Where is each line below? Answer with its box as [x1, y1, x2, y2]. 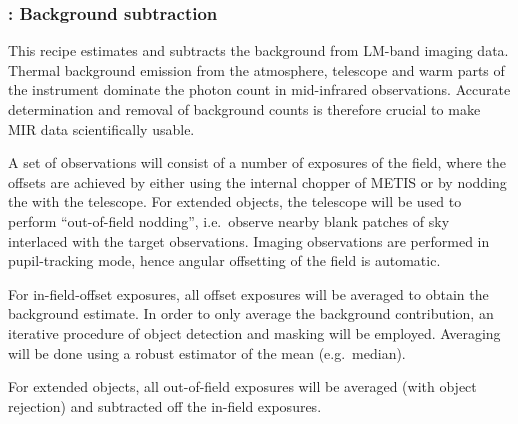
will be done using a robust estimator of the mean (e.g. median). [8, 342, 406, 363]
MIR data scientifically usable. [8, 118, 195, 139]
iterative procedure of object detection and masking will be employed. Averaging [8, 322, 501, 343]
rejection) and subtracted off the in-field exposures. [8, 395, 322, 416]
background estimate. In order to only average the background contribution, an [8, 303, 494, 324]
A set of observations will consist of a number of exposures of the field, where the [8, 152, 507, 173]
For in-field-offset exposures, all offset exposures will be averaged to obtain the [8, 283, 489, 304]
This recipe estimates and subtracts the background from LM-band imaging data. [8, 40, 509, 61]
